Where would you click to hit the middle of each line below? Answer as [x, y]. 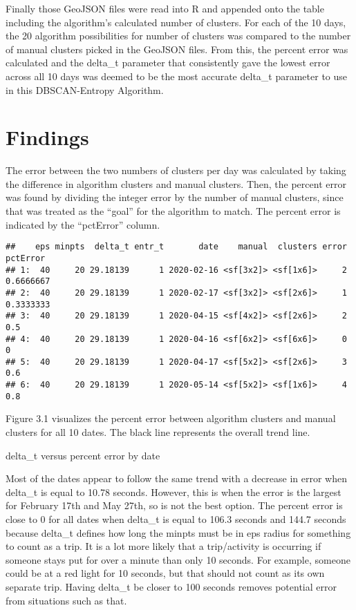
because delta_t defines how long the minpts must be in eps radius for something [178, 532]
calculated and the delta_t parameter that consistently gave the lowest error [168, 63]
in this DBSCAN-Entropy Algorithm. [85, 89]
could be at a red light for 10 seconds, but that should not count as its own [165, 573]
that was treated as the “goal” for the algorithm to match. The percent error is [173, 211]
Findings [47, 137]
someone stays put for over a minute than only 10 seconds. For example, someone [178, 559]
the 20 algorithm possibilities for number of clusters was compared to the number [178, 36]
